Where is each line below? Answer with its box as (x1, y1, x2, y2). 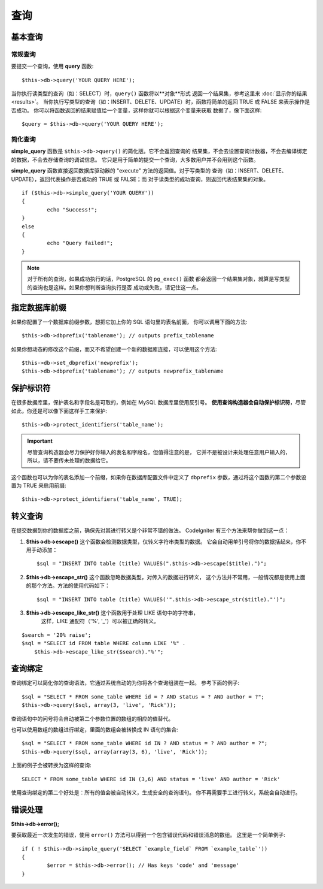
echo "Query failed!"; (47, 240, 114, 247)
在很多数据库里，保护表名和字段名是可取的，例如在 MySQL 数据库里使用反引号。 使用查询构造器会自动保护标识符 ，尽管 (11, 399, 306, 406)
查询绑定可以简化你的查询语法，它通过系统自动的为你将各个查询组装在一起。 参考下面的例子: (11, 679, 239, 687)
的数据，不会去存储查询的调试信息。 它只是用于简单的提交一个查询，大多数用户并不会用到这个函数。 (11, 156, 259, 163)
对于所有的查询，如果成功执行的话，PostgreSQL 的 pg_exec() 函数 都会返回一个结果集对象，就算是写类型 (27, 276, 290, 283)
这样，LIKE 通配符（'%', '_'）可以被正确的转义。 (41, 618, 160, 625)
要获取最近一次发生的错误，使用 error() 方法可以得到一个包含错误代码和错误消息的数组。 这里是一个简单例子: (11, 831, 285, 839)
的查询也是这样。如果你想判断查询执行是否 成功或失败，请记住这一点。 (27, 283, 202, 291)
